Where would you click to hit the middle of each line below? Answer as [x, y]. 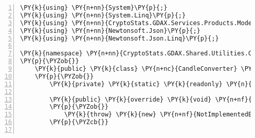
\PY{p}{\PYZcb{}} [79, 122]
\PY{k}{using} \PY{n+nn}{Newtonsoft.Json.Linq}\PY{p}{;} [120, 38]
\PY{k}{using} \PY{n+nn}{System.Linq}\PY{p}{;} [103, 15]
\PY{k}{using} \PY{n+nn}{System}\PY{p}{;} [94, 8]
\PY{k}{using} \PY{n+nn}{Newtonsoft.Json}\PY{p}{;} [110, 31]
